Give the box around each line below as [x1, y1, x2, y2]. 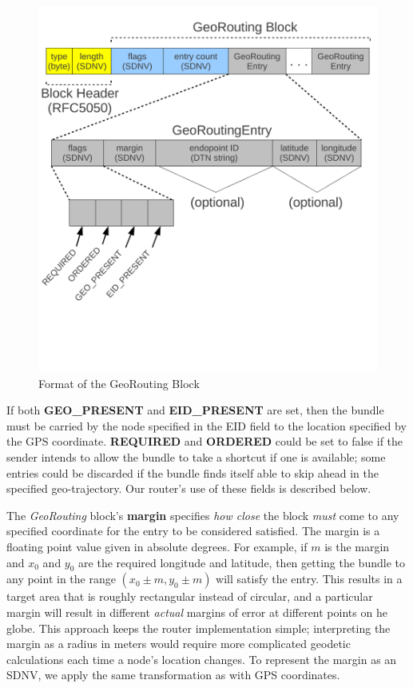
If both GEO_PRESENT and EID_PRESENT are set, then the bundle [6, 402, 384, 418]
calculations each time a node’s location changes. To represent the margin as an [6, 650, 397, 667]
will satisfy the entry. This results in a [216, 570, 403, 587]
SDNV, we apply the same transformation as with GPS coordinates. [6, 666, 340, 683]
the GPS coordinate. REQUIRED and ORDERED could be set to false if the [6, 433, 403, 450]
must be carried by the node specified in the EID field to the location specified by [6, 417, 407, 434]
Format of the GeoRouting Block [38, 374, 200, 391]
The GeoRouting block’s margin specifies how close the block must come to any [6, 506, 399, 523]
